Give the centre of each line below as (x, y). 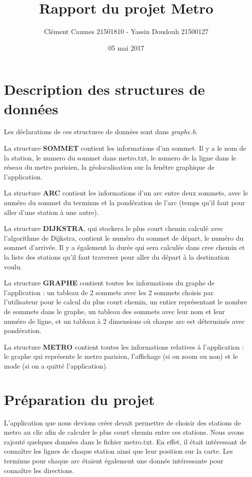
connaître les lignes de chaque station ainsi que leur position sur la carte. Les (118, 451)
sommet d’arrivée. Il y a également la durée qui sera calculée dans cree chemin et (125, 247)
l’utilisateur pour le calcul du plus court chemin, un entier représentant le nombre (126, 302)
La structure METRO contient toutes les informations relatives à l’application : (124, 346)
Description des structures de (105, 89)
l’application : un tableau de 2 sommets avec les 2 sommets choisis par (109, 292)
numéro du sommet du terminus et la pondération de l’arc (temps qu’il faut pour (125, 202)
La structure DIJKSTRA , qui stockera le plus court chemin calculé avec (114, 228)
